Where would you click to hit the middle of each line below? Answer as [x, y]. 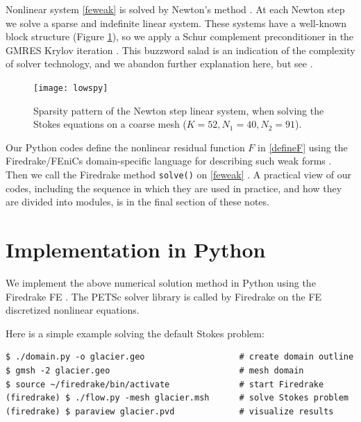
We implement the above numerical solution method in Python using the [161, 282]
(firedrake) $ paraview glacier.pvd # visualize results [170, 411]
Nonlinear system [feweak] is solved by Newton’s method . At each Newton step [175, 9]
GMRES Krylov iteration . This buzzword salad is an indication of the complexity [180, 50]
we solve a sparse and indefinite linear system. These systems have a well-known [176, 23]
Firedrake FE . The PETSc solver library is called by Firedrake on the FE [164, 296]
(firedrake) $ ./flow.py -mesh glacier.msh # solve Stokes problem [177, 398]
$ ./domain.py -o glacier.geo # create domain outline [180, 357]
